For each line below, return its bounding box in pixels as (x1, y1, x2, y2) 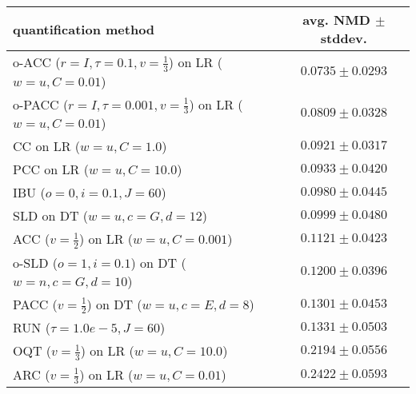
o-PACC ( (13, 94, 69, 113)
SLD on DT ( (13, 206, 89, 225)
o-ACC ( (13, 53, 61, 71)
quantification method (13, 19, 155, 38)
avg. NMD (302, 10, 370, 29)
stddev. (320, 29, 367, 47)
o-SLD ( (13, 253, 58, 272)
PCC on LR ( (13, 160, 89, 179)
